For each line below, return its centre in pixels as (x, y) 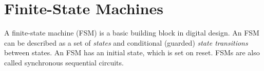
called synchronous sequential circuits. (64, 62)
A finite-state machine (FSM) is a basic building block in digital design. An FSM (132, 33)
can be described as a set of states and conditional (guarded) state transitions (126, 42)
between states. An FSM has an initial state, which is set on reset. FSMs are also (132, 52)
